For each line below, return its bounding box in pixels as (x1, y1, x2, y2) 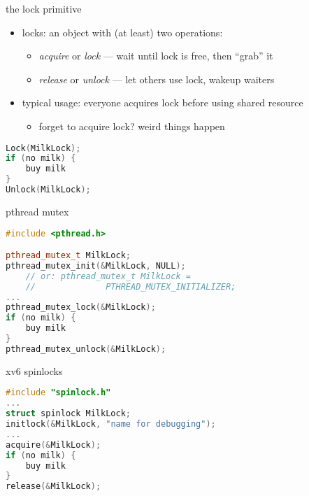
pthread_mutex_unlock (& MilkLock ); (6, 343, 166, 354)
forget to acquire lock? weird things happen (38, 118, 225, 133)
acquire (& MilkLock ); (6, 439, 101, 450)
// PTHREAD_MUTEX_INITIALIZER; (25, 281, 236, 292)
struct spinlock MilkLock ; (6, 409, 131, 419)
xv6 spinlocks (6, 363, 63, 378)
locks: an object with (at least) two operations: (22, 24, 223, 39)
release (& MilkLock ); (6, 481, 101, 492)
